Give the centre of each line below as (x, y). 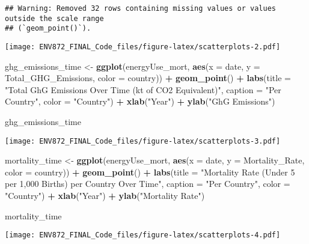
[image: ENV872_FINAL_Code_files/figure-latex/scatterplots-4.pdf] (143, 235)
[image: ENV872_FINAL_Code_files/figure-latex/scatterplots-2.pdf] (143, 47)
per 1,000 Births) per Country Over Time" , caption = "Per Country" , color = (148, 184)
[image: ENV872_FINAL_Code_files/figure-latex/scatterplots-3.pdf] (143, 141)
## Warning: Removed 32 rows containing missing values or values (141, 8)
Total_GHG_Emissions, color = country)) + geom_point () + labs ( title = (148, 78)
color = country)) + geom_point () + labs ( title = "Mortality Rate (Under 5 (150, 172)
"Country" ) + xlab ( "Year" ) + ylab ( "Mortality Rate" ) (105, 196)
